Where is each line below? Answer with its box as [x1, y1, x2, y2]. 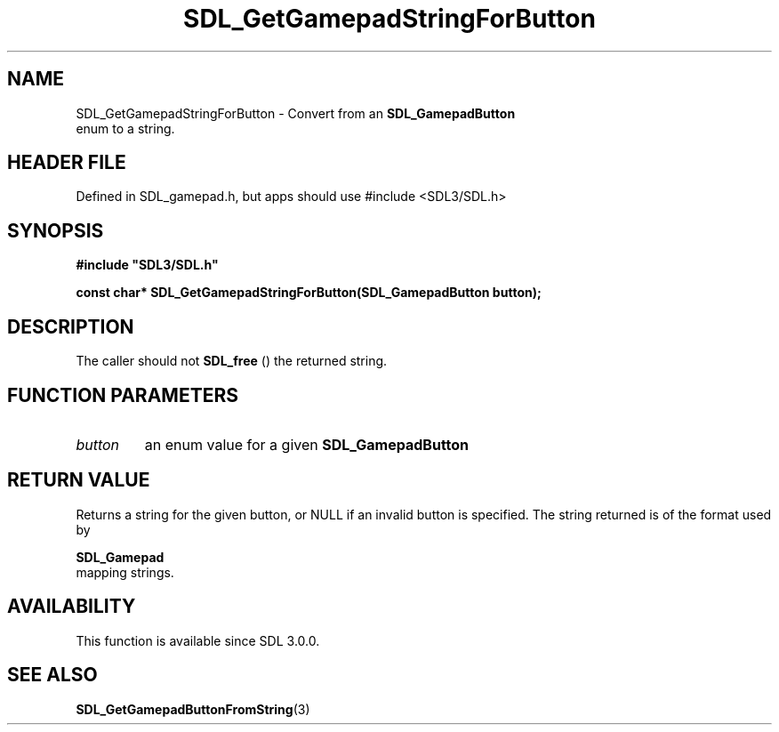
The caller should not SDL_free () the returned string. [76, 353, 388, 369]
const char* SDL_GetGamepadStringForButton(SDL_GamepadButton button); [76, 285, 542, 301]
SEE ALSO [7, 664, 98, 687]
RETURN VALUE [7, 469, 150, 492]
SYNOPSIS [7, 219, 104, 242]
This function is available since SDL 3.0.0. [76, 632, 320, 648]
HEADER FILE [7, 151, 126, 174]
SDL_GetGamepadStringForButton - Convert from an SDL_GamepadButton [76, 105, 516, 121]
